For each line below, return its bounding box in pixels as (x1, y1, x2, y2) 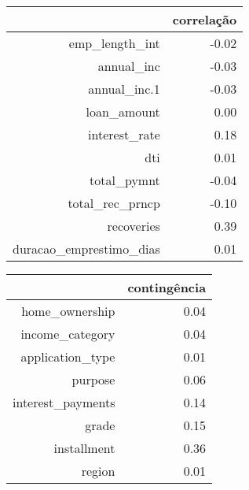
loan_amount (86, 102, 160, 121)
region (81, 462, 115, 480)
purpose (71, 370, 115, 388)
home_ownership (21, 302, 115, 320)
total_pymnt (90, 171, 160, 189)
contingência (127, 278, 207, 296)
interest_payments (13, 393, 115, 411)
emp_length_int (68, 34, 160, 52)
